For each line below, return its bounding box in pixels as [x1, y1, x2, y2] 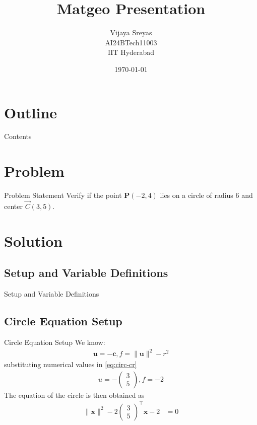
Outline [4, 102, 57, 122]
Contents [4, 131, 32, 141]
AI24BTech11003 [105, 37, 157, 47]
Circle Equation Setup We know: [4, 336, 105, 347]
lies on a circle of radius [160, 190, 233, 200]
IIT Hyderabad [107, 47, 155, 57]
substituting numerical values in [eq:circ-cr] [4, 359, 137, 370]
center [4, 200, 23, 211]
